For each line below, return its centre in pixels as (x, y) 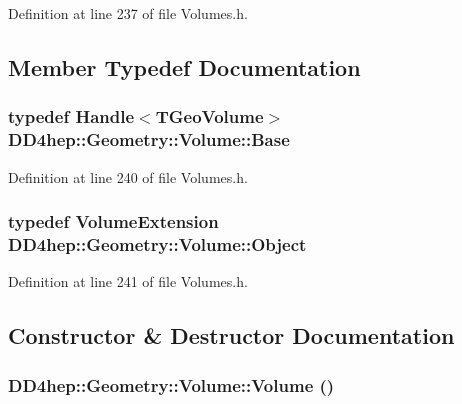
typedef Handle (71, 116)
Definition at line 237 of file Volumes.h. (128, 13)
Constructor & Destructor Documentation (231, 335)
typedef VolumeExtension (113, 221)
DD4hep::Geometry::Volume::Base (149, 139)
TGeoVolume (209, 116)
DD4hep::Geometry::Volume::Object (157, 243)
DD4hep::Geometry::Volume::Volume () (171, 384)
